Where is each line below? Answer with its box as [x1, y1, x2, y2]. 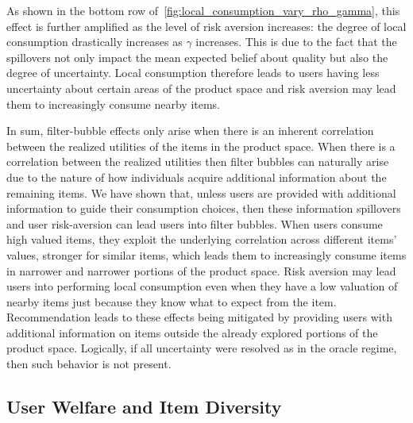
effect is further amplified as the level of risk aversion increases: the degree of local [6, 17, 407, 34]
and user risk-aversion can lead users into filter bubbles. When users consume [6, 215, 383, 232]
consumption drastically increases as [6, 33, 183, 50]
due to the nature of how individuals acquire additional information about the [6, 168, 387, 185]
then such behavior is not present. [6, 356, 172, 372]
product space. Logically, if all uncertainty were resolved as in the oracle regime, [6, 340, 397, 356]
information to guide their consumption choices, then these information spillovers [6, 200, 401, 217]
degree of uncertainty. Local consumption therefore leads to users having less [6, 64, 380, 81]
